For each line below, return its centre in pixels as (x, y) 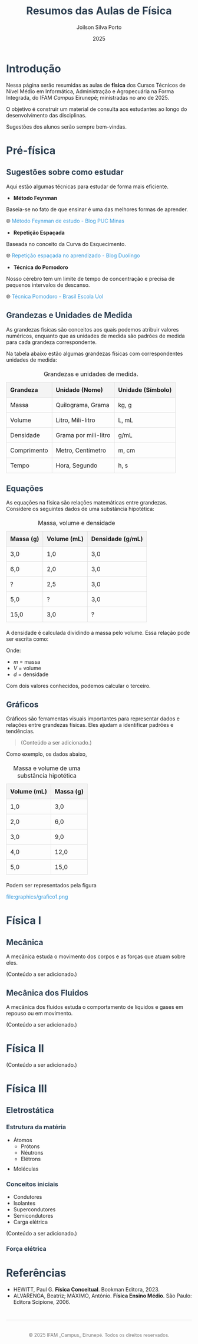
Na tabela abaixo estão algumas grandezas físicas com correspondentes (95, 353)
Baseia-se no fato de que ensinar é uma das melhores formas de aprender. (97, 209)
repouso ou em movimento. (39, 1013)
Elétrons (31, 1159)
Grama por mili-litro (83, 435)
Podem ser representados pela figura (52, 886)
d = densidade (31, 674)
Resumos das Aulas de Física (99, 11)
